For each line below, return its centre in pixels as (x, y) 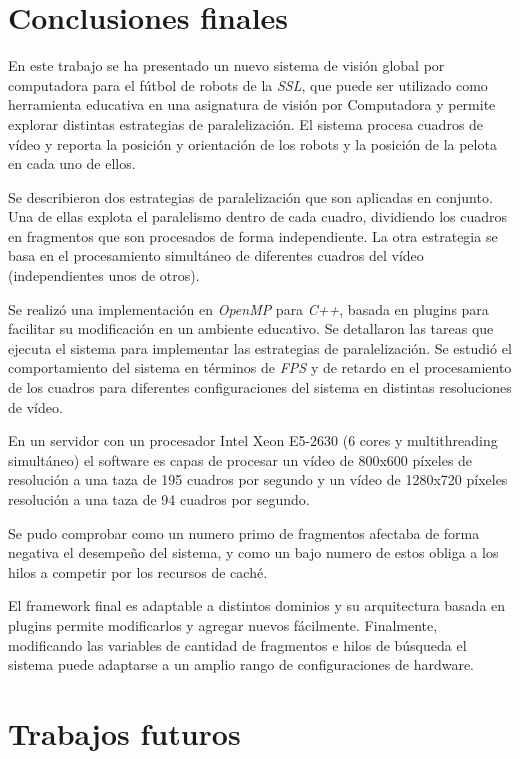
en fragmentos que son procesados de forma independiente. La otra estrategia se (253, 235)
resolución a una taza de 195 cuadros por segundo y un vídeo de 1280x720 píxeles (258, 479)
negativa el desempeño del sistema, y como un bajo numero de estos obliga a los (253, 552)
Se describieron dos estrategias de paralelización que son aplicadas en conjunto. (250, 196)
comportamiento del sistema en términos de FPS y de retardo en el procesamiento (260, 367)
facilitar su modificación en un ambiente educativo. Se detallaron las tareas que (251, 328)
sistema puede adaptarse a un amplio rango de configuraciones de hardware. (241, 664)
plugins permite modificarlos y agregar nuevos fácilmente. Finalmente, (223, 624)
